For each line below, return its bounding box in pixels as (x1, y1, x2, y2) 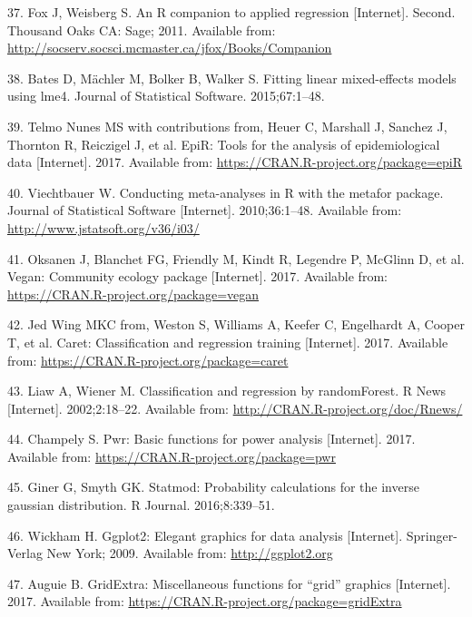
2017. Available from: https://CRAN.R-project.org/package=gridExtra (7, 592, 402, 611)
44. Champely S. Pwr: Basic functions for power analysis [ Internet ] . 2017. (7, 429, 416, 448)
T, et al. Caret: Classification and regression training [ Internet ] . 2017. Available (7, 332, 448, 351)
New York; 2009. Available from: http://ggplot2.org (46, 544, 333, 563)
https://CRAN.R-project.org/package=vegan (7, 284, 260, 303)
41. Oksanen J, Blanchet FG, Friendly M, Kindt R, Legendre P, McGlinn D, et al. (7, 249, 465, 268)
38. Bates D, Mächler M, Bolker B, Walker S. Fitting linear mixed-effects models (7, 68, 457, 87)
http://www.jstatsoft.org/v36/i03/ (7, 218, 200, 237)
